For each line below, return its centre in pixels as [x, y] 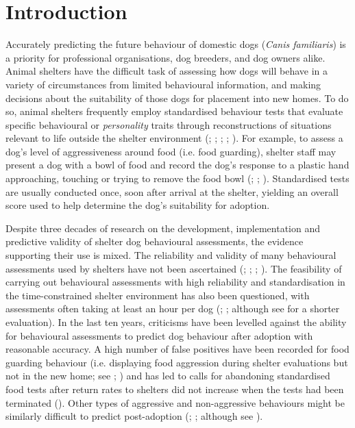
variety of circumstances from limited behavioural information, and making [163, 84]
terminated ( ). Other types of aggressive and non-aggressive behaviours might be [175, 402]
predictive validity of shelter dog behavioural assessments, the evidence [155, 241]
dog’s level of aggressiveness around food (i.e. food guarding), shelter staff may [171, 151]
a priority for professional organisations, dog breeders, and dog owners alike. [166, 57]
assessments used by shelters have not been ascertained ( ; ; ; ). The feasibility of [174, 268]
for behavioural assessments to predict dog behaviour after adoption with [159, 335]
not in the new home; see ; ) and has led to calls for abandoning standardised [168, 376]
